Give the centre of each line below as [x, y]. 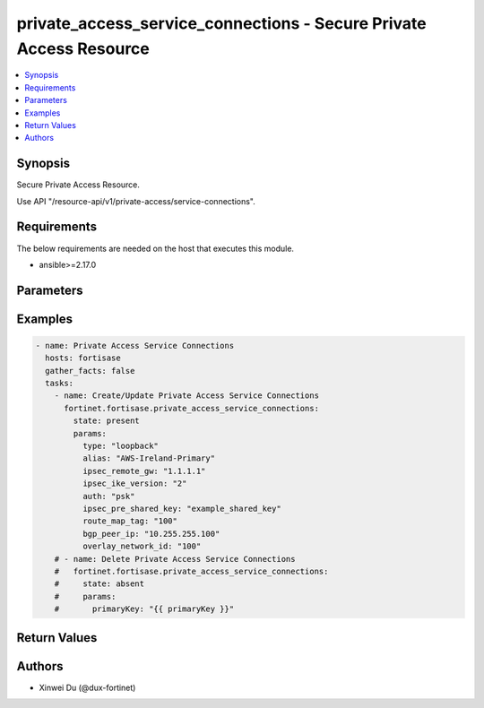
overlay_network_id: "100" [142, 546]
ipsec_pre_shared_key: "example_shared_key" [181, 508]
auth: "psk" [108, 496]
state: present [107, 421]
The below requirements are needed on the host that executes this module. [156, 248]
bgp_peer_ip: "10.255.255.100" [151, 534]
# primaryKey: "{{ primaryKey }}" [144, 609]
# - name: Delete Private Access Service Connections [175, 559]
